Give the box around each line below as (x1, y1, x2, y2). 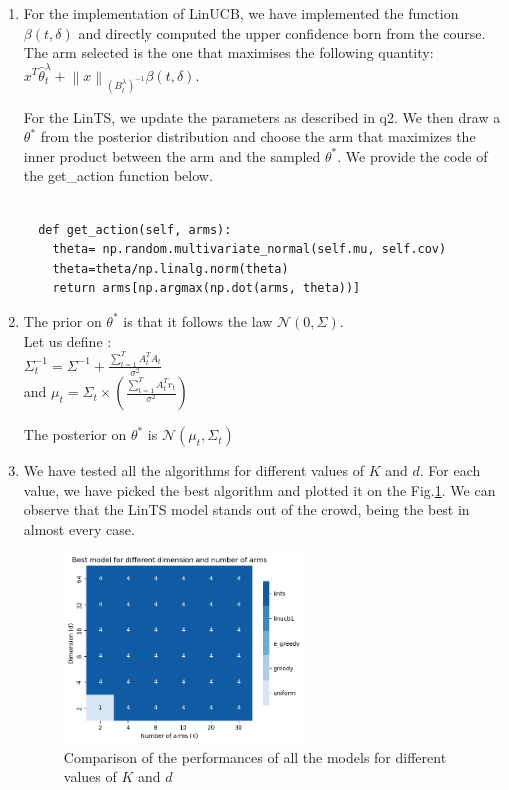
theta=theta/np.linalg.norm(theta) (52, 261, 289, 276)
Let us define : (23, 330, 112, 351)
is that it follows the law (123, 310, 273, 331)
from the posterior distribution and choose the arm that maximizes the (40, 126, 476, 147)
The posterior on (23, 424, 127, 445)
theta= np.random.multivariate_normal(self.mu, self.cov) (52, 242, 447, 257)
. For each (419, 460, 481, 481)
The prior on (23, 310, 102, 331)
